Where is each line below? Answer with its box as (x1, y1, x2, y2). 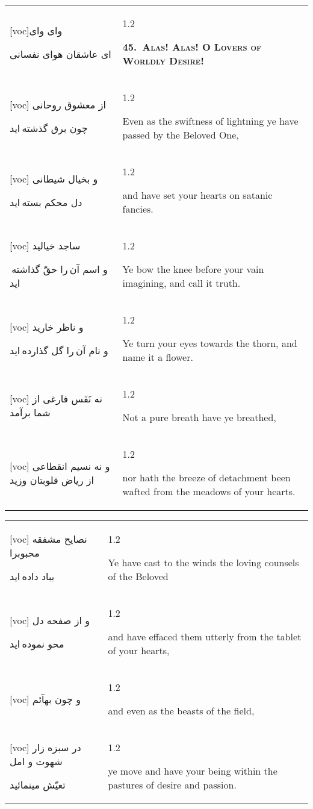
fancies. (122, 202, 153, 216)
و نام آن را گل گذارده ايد (10, 343, 108, 357)
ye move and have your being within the (108, 764, 277, 778)
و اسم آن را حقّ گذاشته (11, 262, 108, 276)
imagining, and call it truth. (122, 276, 241, 290)
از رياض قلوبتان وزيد (10, 472, 94, 487)
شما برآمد (10, 405, 51, 419)
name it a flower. (122, 350, 193, 364)
